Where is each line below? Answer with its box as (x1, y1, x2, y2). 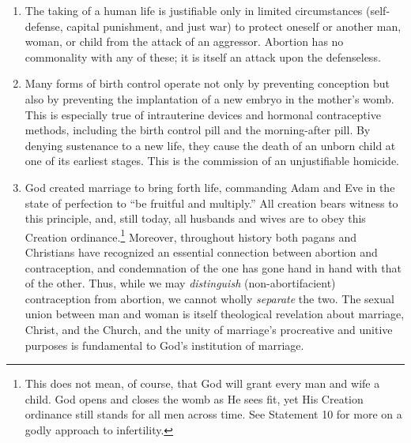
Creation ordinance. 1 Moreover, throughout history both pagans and (25, 226, 357, 245)
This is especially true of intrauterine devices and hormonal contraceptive (25, 106, 381, 122)
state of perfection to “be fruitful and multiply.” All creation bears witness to (25, 194, 398, 211)
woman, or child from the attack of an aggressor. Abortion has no (25, 33, 344, 50)
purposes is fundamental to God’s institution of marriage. (25, 336, 304, 353)
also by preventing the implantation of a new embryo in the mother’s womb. (25, 90, 394, 107)
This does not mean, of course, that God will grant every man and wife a (25, 375, 380, 392)
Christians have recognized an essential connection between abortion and (25, 243, 378, 260)
